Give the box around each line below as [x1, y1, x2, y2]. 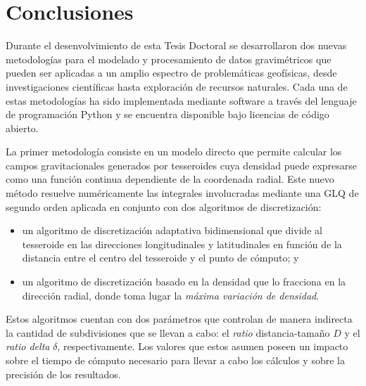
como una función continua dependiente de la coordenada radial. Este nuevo [6, 172, 334, 186]
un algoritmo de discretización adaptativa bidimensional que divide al [22, 223, 322, 238]
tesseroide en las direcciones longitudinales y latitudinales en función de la [22, 236, 342, 251]
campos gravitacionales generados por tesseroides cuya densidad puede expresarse [6, 157, 358, 172]
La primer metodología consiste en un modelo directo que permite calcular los [6, 144, 342, 159]
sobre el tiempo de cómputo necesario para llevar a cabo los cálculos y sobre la [6, 353, 345, 367]
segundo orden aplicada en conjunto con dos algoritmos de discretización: [6, 199, 322, 214]
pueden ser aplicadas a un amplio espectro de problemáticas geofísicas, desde [6, 65, 337, 80]
